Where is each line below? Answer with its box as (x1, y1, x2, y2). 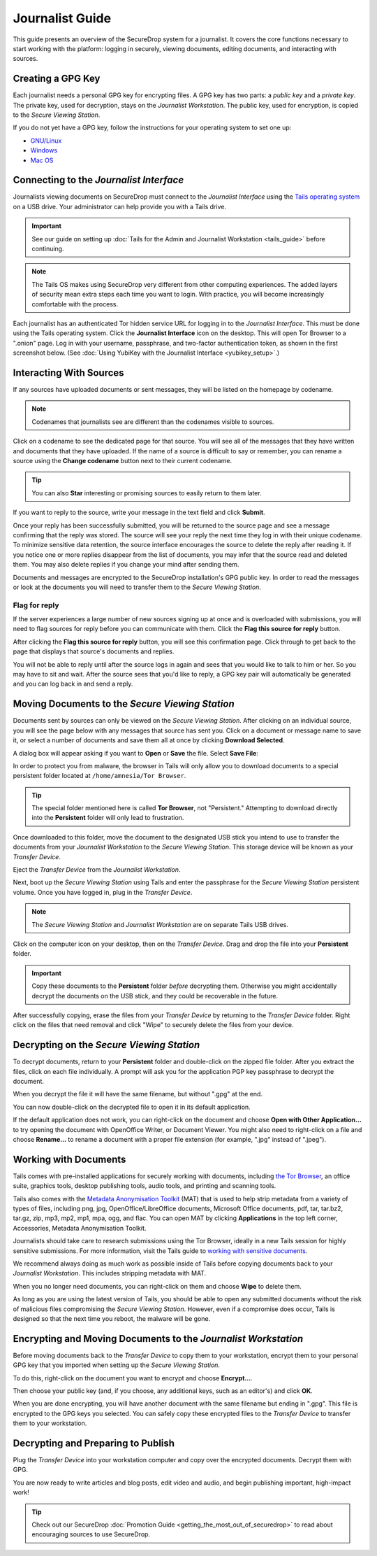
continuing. (31, 245, 64, 253)
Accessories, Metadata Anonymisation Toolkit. (13, 1224, 147, 1232)
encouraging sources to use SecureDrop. (31, 1530, 150, 1539)
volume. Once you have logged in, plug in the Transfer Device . (13, 888, 193, 896)
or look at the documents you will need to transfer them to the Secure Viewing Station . (13, 583, 262, 591)
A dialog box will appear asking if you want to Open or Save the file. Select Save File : (13, 749, 258, 757)
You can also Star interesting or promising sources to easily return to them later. (31, 488, 262, 497)
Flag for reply (13, 600, 59, 610)
